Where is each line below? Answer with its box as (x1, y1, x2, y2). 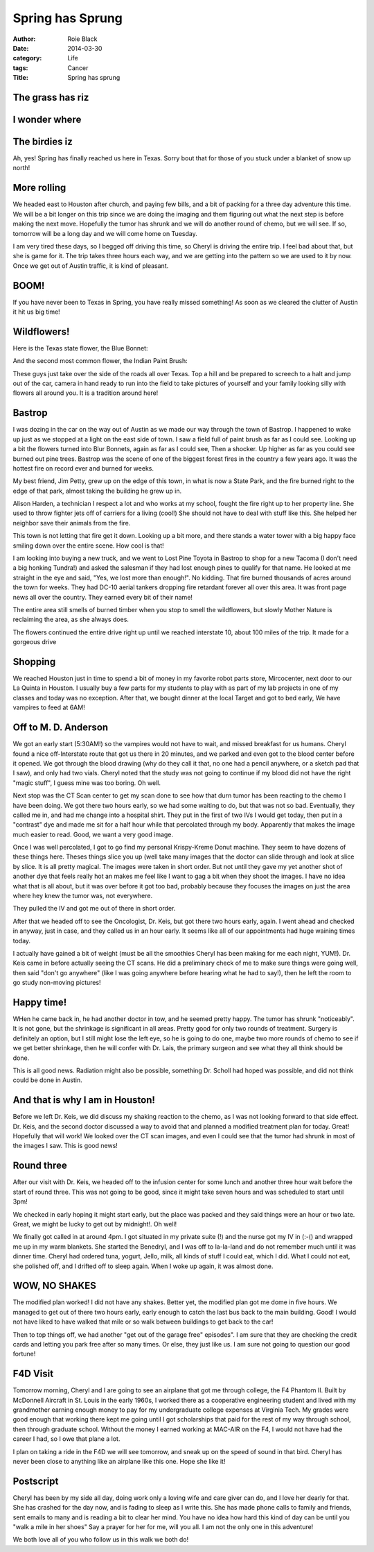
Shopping (12, 656, 56, 668)
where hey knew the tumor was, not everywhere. (12, 892, 152, 900)
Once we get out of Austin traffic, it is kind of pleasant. (12, 261, 169, 270)
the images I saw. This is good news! (12, 1142, 118, 1150)
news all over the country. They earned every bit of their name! (12, 593, 193, 601)
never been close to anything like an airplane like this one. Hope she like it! (12, 1458, 226, 1465)
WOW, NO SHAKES (12, 1280, 96, 1292)
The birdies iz (12, 135, 73, 147)
